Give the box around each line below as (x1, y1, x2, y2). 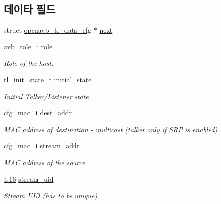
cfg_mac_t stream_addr (4, 140, 80, 151)
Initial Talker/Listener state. (4, 91, 91, 101)
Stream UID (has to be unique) (4, 190, 98, 201)
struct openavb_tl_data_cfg (4, 25, 92, 35)
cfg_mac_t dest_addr (4, 107, 72, 118)
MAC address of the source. (4, 157, 87, 167)
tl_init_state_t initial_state (4, 74, 92, 84)
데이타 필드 (4, 1, 56, 17)
